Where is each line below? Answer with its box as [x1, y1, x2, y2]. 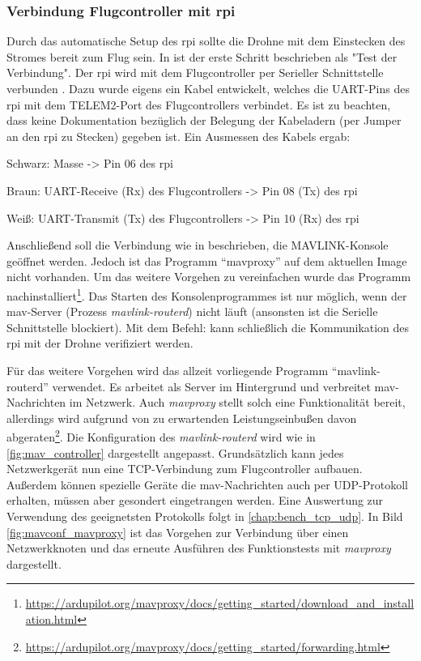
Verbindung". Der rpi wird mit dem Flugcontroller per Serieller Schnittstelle [6, 64, 384, 81]
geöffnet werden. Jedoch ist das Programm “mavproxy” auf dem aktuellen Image [6, 252, 407, 269]
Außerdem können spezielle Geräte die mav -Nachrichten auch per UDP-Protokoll [6, 475, 409, 493]
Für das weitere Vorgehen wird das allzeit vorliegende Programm [6, 361, 329, 378]
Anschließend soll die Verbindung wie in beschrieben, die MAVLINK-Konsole [6, 237, 389, 254]
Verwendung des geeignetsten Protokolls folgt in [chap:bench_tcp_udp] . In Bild [6, 507, 403, 524]
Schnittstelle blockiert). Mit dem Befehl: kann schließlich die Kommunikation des [6, 318, 410, 335]
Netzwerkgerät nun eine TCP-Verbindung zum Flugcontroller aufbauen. [6, 460, 363, 477]
